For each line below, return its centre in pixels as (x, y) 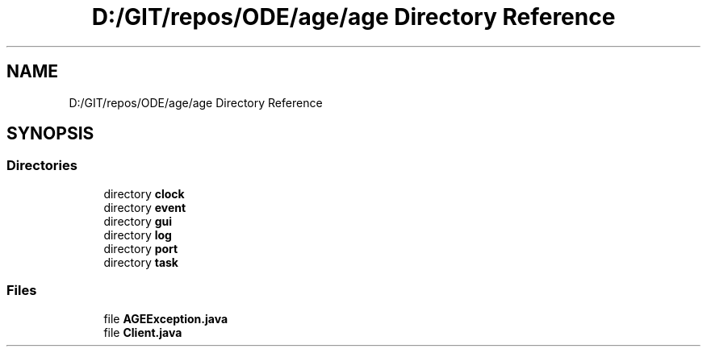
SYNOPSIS (50, 134)
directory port (141, 248)
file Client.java (143, 332)
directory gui (138, 221)
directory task (141, 262)
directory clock (144, 193)
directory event (145, 207)
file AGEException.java (166, 318)
